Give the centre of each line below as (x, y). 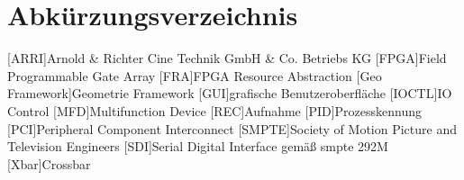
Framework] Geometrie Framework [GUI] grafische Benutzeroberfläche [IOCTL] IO (230, 93)
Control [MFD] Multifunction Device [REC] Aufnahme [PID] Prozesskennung (215, 110)
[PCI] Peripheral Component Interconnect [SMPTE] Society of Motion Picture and (232, 128)
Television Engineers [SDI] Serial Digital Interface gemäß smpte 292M (198, 146)
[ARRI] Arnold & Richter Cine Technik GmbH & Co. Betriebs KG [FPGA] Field (227, 58)
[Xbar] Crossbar (49, 163)
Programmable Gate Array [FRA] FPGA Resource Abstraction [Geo (195, 75)
